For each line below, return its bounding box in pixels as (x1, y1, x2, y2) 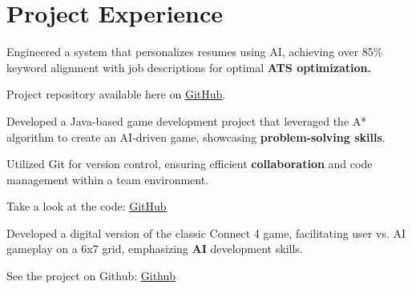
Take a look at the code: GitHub (6, 198, 167, 215)
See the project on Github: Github (6, 267, 176, 284)
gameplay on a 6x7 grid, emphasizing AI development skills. (6, 240, 303, 257)
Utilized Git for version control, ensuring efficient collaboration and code (6, 155, 373, 172)
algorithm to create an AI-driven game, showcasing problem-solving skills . (6, 128, 386, 145)
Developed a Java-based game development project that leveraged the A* (6, 112, 367, 129)
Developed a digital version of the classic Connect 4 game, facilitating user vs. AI (6, 224, 406, 241)
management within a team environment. (6, 171, 209, 187)
